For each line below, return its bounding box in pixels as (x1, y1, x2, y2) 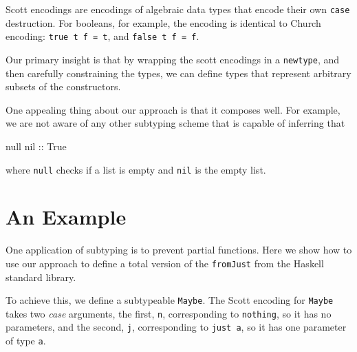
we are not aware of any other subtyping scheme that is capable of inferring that (6, 116, 345, 130)
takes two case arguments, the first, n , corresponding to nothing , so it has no (6, 306, 332, 320)
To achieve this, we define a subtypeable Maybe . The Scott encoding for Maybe (6, 293, 334, 307)
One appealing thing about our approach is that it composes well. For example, (6, 102, 340, 116)
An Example (6, 203, 127, 231)
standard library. (6, 269, 76, 284)
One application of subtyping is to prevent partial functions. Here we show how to (6, 242, 352, 257)
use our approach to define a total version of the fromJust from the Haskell (6, 256, 324, 270)
